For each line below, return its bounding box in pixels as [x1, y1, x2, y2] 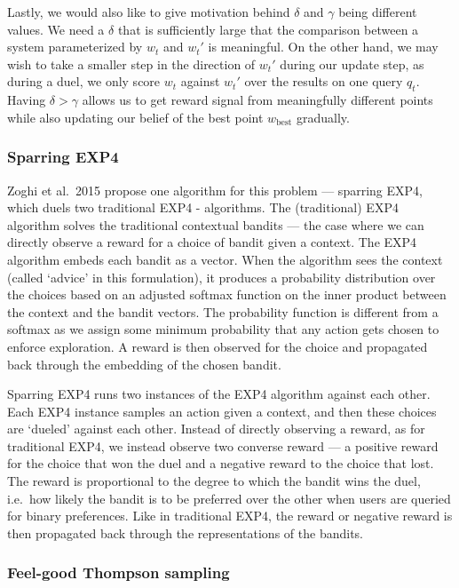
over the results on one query [244, 72, 403, 91]
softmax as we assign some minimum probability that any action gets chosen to [7, 320, 439, 338]
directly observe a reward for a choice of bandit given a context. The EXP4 [7, 233, 417, 251]
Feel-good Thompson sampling [7, 561, 230, 584]
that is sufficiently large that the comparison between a [117, 20, 419, 38]
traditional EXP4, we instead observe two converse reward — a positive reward [7, 436, 439, 455]
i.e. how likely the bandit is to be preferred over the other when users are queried [7, 489, 451, 507]
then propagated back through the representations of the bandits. [7, 523, 363, 542]
